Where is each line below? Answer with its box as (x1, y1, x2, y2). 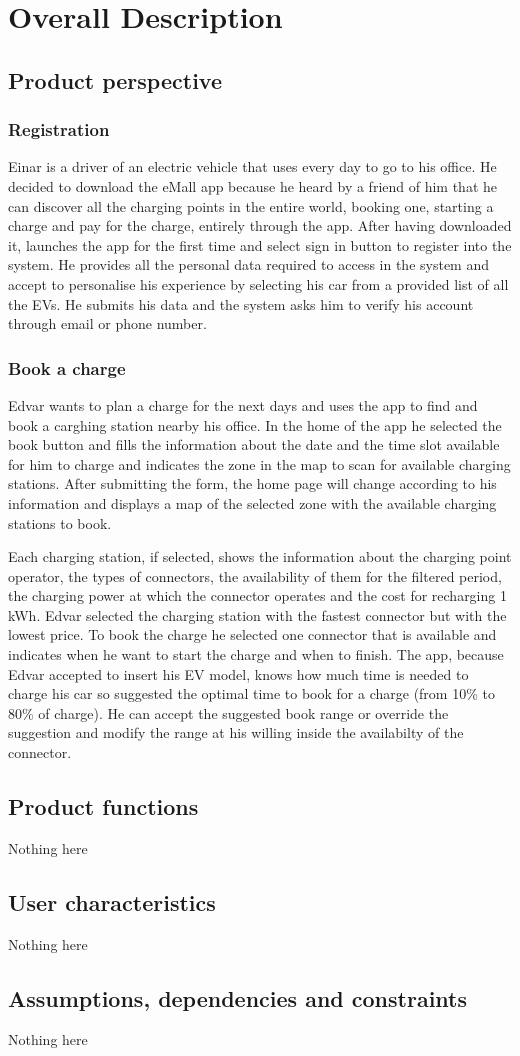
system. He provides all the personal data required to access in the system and (8, 254, 489, 275)
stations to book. (8, 512, 112, 533)
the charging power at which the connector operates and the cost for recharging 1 (8, 585, 507, 606)
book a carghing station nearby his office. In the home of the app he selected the (8, 414, 502, 435)
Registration (8, 117, 110, 142)
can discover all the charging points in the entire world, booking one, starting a (8, 195, 494, 216)
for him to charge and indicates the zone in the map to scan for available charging (8, 453, 511, 474)
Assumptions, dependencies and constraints (8, 982, 467, 1013)
